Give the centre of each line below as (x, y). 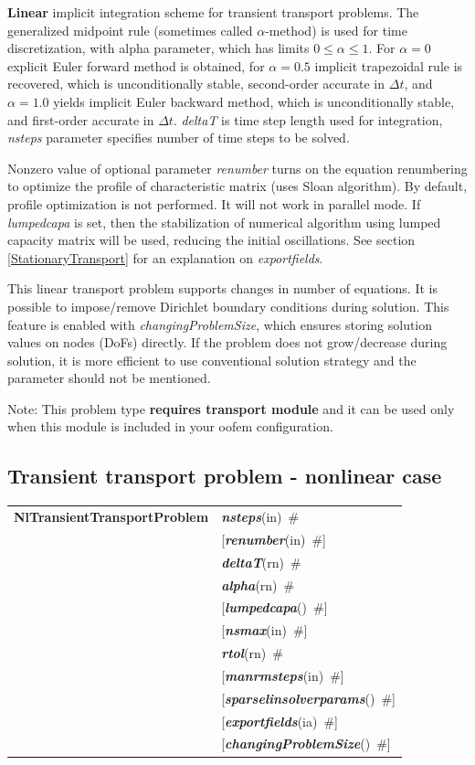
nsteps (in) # (260, 517)
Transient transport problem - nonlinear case (225, 476)
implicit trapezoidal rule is (389, 65)
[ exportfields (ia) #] (280, 721)
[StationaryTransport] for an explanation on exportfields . (165, 257)
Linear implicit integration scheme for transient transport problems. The (213, 12)
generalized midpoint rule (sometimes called (130, 30)
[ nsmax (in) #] (264, 630)
